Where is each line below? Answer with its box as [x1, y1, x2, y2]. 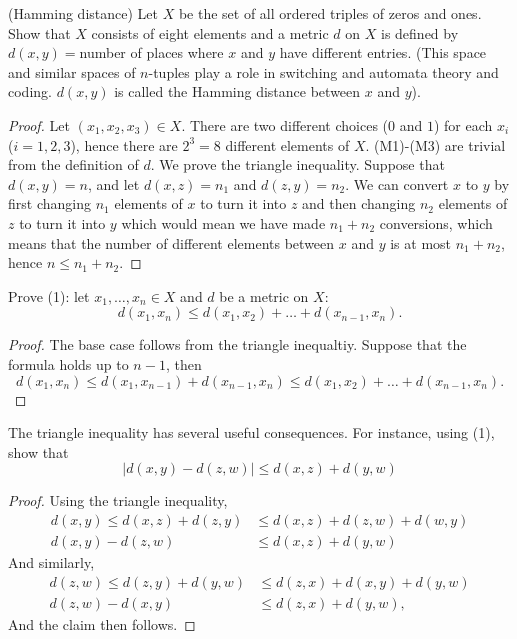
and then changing [302, 193, 416, 214]
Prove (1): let [8, 285, 90, 306]
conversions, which [379, 212, 493, 233]
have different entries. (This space [279, 42, 487, 63]
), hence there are [70, 134, 178, 155]
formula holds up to [8, 353, 129, 374]
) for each [433, 114, 493, 135]
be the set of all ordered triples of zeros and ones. [178, 3, 482, 23]
